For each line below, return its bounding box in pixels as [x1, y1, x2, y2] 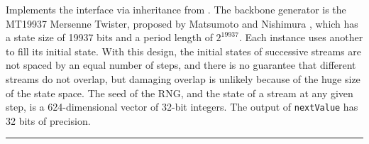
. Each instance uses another [238, 30, 363, 45]
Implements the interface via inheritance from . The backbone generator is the [6, 2, 346, 16]
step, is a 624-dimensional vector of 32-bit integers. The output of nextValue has [6, 99, 358, 114]
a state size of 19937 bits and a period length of [6, 30, 213, 45]
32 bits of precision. [6, 113, 91, 128]
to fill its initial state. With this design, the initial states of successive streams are [6, 43, 361, 58]
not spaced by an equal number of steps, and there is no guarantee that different [6, 57, 356, 72]
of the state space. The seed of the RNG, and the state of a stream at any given [6, 85, 353, 100]
